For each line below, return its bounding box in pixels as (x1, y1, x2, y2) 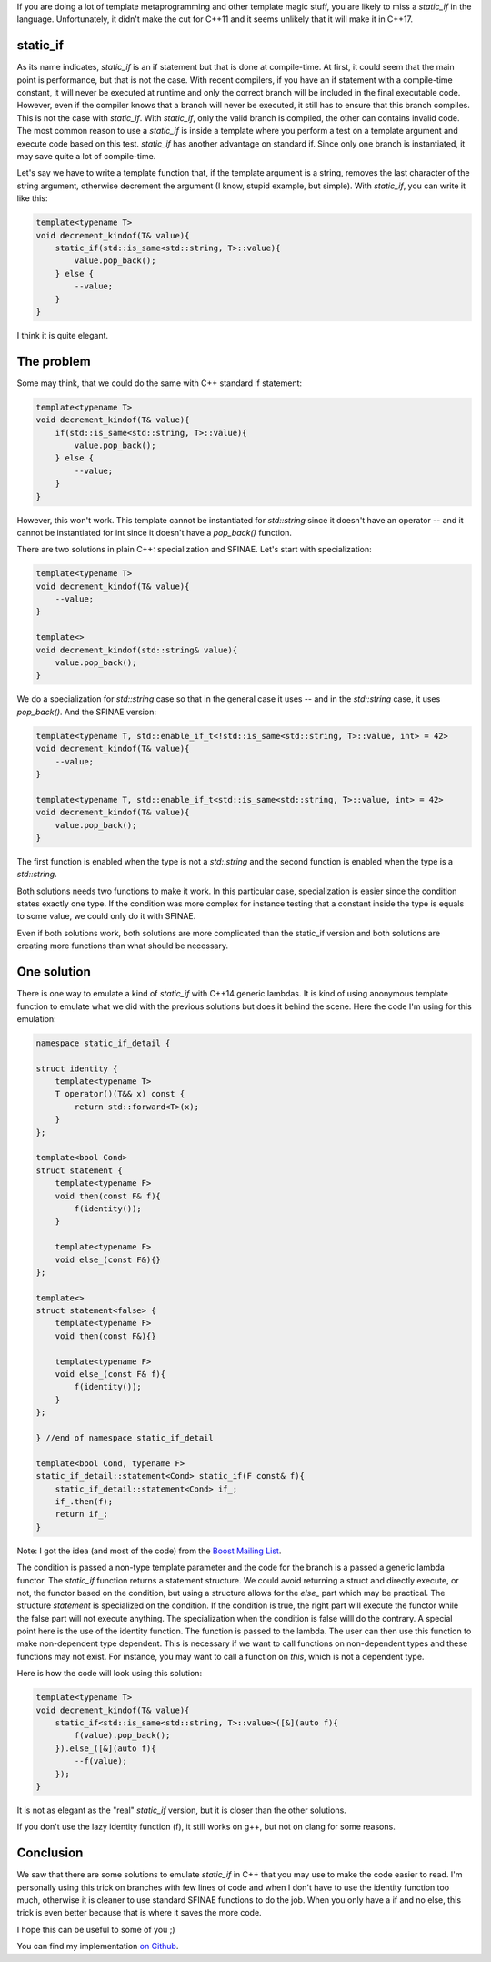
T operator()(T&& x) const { (55, 1088, 185, 1099)
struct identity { (35, 1063, 118, 1074)
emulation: (16, 1013, 56, 1024)
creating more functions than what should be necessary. (16, 940, 229, 951)
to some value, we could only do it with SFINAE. (16, 911, 196, 922)
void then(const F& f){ (55, 1190, 161, 1201)
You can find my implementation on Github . (16, 1941, 179, 1952)
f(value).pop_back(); (74, 1730, 171, 1741)
